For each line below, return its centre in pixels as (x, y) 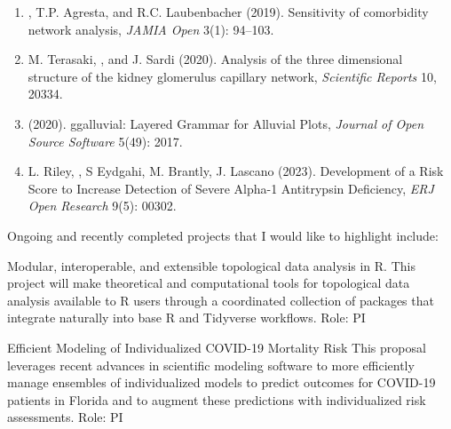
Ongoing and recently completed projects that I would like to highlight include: (223, 235)
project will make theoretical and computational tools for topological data (209, 283)
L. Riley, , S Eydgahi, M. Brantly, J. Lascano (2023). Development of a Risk (236, 171)
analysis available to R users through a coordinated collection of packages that (221, 300)
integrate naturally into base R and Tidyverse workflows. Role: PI (186, 318)
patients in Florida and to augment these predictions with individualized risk (217, 399)
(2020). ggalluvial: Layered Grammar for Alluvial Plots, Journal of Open (225, 123)
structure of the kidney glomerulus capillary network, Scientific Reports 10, (232, 76)
